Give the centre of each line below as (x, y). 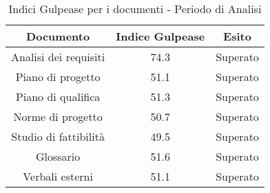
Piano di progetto (58, 77)
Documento (58, 36)
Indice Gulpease (160, 36)
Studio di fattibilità (58, 136)
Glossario (58, 156)
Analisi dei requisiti (58, 57)
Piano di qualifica (58, 96)
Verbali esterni (58, 176)
